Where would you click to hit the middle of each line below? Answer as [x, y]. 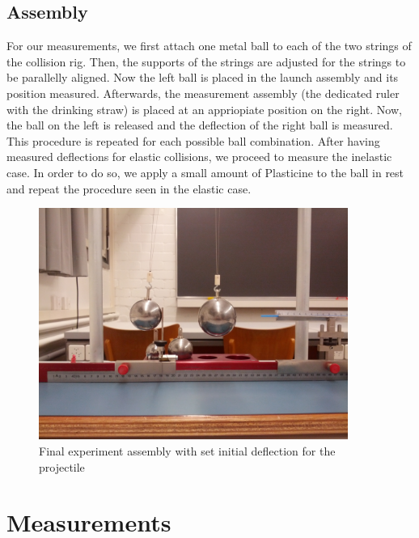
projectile [62, 466]
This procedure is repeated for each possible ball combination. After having [193, 140]
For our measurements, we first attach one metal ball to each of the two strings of [209, 46]
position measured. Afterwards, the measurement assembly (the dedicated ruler [203, 93]
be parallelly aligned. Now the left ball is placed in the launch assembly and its [203, 77]
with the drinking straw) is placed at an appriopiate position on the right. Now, [204, 109]
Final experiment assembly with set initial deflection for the [187, 450]
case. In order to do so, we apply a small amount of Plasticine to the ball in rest [205, 172]
